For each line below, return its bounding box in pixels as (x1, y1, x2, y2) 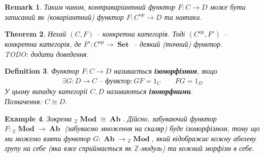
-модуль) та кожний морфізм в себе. (139, 143, 254, 153)
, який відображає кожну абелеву (151, 133, 256, 143)
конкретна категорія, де (5, 39, 81, 49)
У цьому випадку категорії (5, 86, 88, 97)
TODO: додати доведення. (5, 48, 89, 59)
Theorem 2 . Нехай (5, 28, 67, 39)
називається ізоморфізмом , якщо (114, 66, 218, 76)
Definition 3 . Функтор (5, 66, 79, 76)
